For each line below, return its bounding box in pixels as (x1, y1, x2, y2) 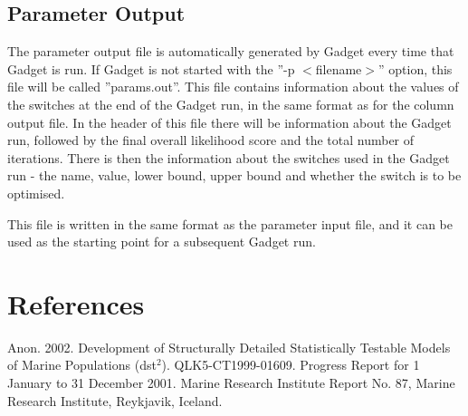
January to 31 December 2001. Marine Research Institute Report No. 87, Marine (7, 373, 455, 392)
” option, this (378, 59, 453, 78)
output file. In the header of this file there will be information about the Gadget (7, 112, 452, 131)
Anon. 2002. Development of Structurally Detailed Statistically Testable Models (7, 337, 451, 356)
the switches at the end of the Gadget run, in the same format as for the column (7, 94, 454, 113)
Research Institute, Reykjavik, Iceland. (7, 391, 223, 410)
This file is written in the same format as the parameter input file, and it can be (7, 214, 454, 233)
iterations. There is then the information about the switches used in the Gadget (7, 148, 450, 167)
